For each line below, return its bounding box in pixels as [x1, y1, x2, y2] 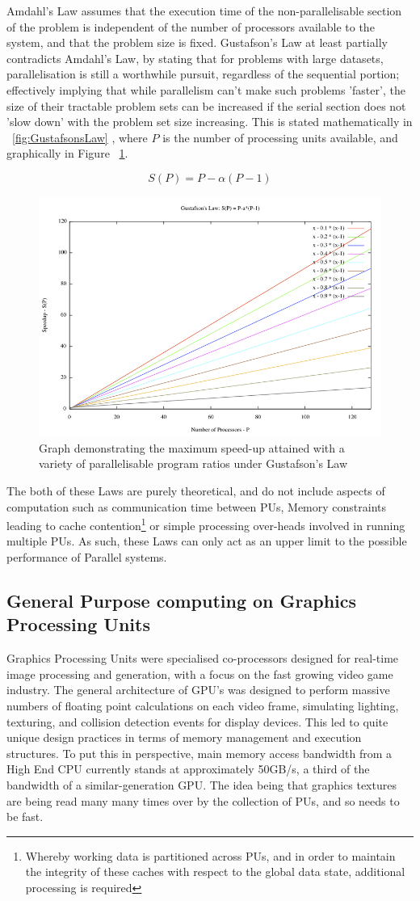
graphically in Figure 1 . [6, 145, 128, 162]
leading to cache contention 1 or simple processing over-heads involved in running [6, 515, 405, 533]
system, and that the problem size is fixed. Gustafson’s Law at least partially [6, 34, 388, 51]
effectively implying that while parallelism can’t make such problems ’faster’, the [6, 81, 405, 98]
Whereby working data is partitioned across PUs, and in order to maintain [25, 847, 396, 864]
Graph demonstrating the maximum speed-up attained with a [39, 439, 345, 456]
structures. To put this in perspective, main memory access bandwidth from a [6, 744, 393, 761]
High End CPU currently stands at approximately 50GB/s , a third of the [6, 760, 370, 777]
